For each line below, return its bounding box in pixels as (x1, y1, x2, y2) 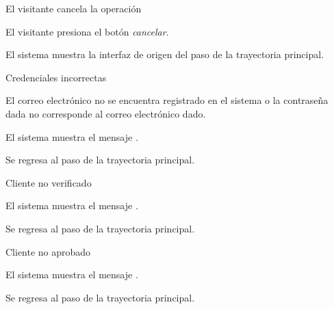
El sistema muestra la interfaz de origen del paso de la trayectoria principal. (5, 47, 324, 62)
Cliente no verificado (5, 175, 92, 189)
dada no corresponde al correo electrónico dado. (5, 106, 206, 120)
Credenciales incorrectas (5, 70, 107, 84)
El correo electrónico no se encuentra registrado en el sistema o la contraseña (5, 93, 329, 107)
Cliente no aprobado (5, 244, 91, 258)
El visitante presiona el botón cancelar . (5, 24, 169, 38)
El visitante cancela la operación (5, 1, 142, 15)
